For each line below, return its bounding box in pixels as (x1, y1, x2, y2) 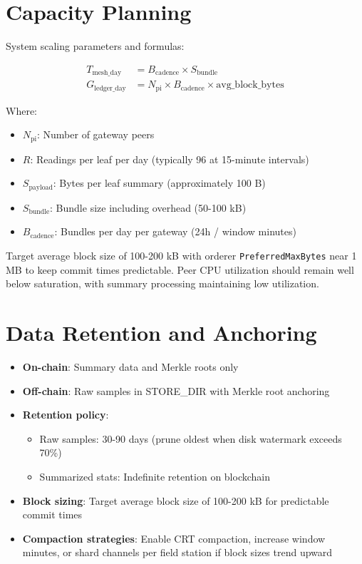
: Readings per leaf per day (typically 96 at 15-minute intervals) (30, 151, 309, 166)
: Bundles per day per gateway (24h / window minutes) (54, 224, 296, 239)
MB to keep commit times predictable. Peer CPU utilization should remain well (6, 262, 354, 277)
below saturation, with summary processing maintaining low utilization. (6, 276, 319, 291)
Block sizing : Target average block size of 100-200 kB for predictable (22, 493, 329, 508)
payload (29, 183, 53, 191)
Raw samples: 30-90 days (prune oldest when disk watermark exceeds (39, 431, 342, 446)
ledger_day (94, 84, 126, 92)
